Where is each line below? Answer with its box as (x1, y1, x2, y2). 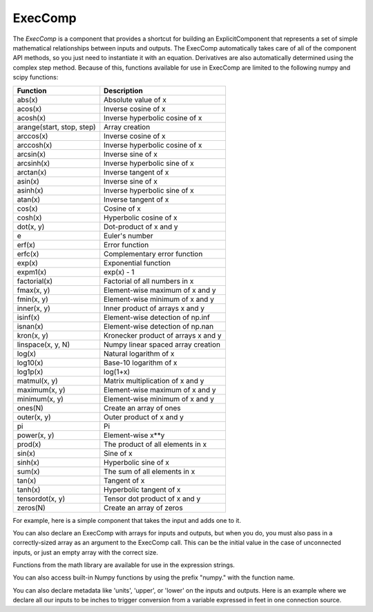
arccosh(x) (17, 140, 52, 150)
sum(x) (17, 466, 41, 476)
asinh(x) (17, 185, 44, 195)
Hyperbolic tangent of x (104, 484, 181, 494)
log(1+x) (104, 367, 131, 376)
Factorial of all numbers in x (104, 276, 194, 286)
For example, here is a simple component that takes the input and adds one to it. (12, 516, 242, 524)
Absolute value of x (104, 95, 167, 104)
